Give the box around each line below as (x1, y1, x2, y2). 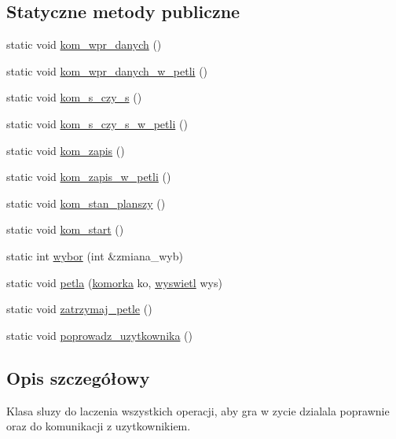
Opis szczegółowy (6, 365, 150, 389)
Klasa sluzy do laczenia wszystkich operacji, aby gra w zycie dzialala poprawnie (6, 402, 390, 419)
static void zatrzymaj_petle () (6, 301, 152, 317)
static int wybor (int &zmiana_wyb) (6, 247, 183, 264)
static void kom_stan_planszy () (6, 194, 166, 211)
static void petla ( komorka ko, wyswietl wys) (6, 274, 222, 290)
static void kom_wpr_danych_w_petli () (6, 62, 208, 79)
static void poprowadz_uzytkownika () (6, 326, 192, 343)
